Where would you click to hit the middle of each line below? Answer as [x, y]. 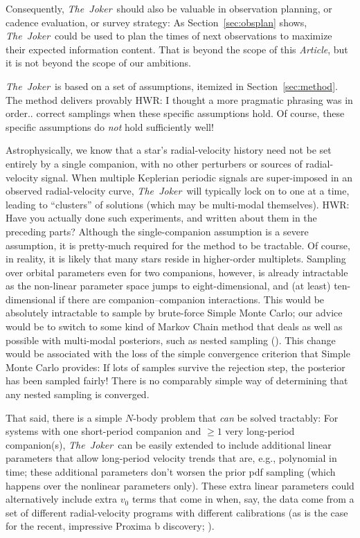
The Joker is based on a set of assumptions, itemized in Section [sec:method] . [172, 86]
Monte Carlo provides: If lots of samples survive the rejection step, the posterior [175, 367]
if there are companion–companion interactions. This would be [192, 299]
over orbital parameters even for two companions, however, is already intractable [177, 272]
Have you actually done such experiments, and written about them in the [161, 218]
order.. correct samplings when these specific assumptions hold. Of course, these [175, 113]
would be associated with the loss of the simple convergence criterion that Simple [178, 353]
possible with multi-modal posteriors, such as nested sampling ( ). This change [171, 340]
